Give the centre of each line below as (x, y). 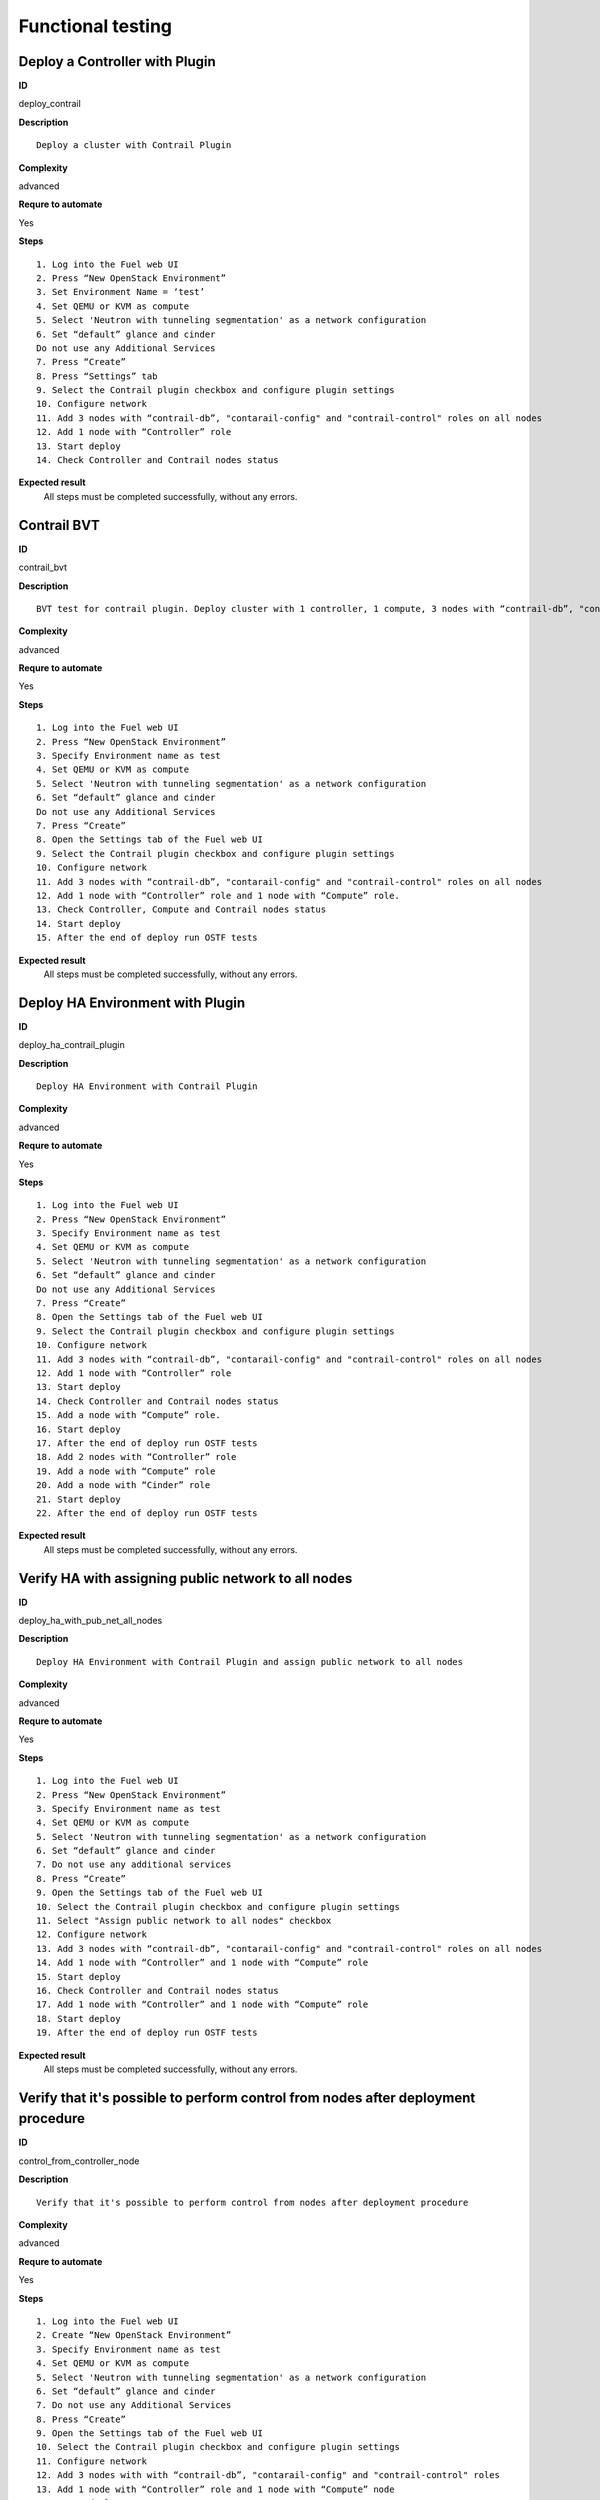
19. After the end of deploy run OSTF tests (147, 2033)
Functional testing (95, 26)
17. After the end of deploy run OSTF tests (147, 1443)
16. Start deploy (78, 1429)
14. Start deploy (78, 923)
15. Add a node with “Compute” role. (129, 1415)
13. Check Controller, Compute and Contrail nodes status (181, 909)
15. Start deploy (78, 1976)
